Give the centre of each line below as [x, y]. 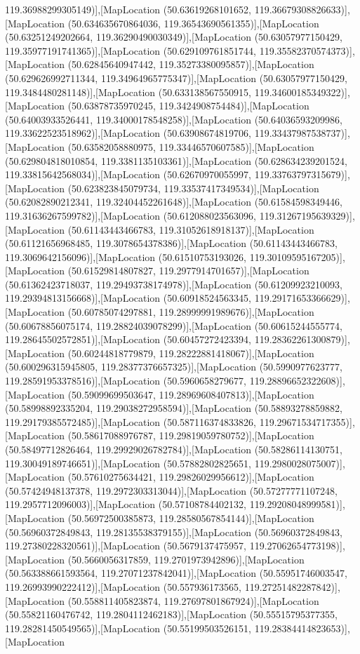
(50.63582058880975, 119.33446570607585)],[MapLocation [191, 146]
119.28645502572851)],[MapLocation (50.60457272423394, [128, 339]
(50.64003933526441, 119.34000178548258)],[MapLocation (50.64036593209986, [174, 119]
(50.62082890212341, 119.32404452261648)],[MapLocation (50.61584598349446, [174, 202]
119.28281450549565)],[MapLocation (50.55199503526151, [128, 628]
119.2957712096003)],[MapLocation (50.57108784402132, [126, 504]
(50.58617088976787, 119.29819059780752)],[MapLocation [191, 435]
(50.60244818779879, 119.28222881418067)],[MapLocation [191, 353]
